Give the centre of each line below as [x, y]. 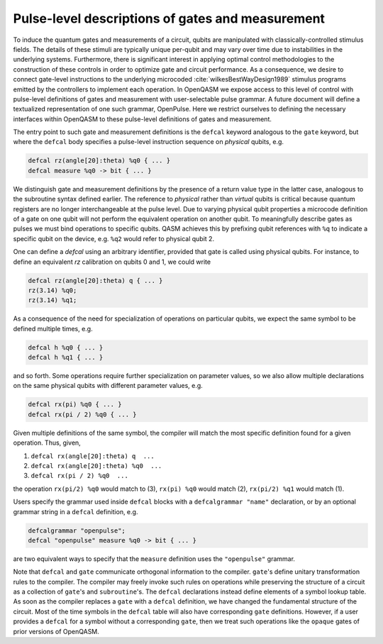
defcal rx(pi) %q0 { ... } [75, 405]
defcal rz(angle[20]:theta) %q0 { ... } [99, 161]
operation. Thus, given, [47, 443]
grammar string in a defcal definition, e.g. [76, 511]
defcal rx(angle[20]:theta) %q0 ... [96, 466]
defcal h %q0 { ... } [66, 347]
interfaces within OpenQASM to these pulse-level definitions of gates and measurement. [143, 119]
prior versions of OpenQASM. [56, 631]
